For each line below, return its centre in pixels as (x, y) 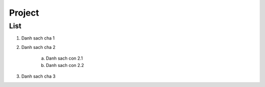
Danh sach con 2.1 (64, 58)
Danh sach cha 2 (39, 47)
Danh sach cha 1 (38, 38)
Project (24, 13)
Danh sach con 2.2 (65, 65)
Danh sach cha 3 (39, 76)
